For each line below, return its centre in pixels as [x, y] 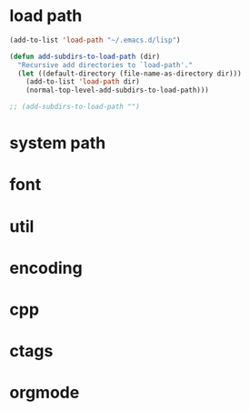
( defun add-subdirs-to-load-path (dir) [85, 56]
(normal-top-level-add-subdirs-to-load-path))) [117, 90]
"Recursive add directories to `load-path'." [105, 65]
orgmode [45, 393]
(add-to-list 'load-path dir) [83, 82]
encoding [46, 268]
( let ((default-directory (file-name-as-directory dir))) [130, 74]
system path [58, 143]
